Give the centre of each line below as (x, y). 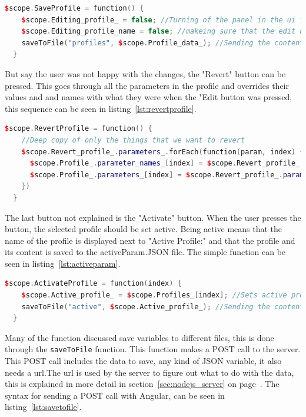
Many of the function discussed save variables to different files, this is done (139, 337)
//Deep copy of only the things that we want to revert (133, 140)
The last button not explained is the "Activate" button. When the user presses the (153, 217)
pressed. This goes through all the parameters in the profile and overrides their (147, 85)
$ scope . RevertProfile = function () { (79, 129)
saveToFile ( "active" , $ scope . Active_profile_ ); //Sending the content (163, 307)
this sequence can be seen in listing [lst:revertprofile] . (101, 108)
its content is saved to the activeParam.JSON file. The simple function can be (145, 252)
